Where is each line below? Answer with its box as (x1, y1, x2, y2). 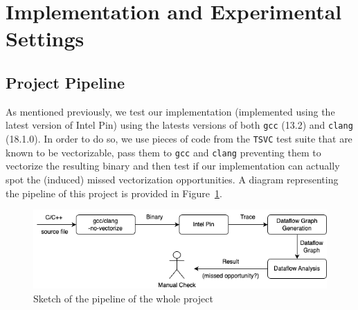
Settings (6, 24, 84, 53)
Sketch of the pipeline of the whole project (33, 291, 213, 305)
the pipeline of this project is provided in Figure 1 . (6, 185, 222, 200)
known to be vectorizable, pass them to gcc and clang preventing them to (6, 145, 321, 159)
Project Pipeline (6, 71, 125, 93)
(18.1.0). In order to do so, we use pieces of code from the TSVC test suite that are (6, 131, 352, 146)
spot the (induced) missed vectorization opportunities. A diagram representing (6, 172, 339, 186)
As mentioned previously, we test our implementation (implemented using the (6, 104, 335, 118)
